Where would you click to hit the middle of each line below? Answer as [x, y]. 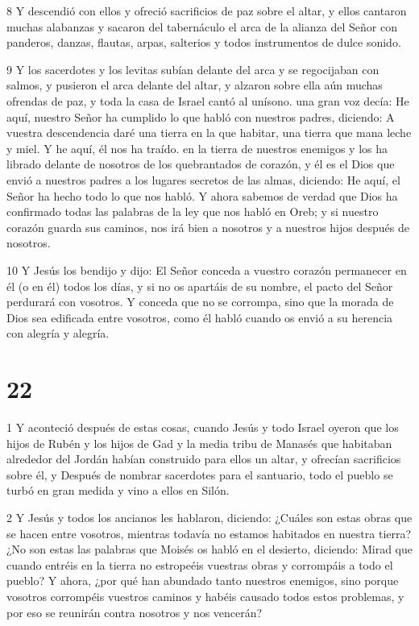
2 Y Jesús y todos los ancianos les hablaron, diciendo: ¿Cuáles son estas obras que [209, 517]
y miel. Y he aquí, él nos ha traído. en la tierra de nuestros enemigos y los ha [197, 148]
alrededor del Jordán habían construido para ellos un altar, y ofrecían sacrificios [204, 459]
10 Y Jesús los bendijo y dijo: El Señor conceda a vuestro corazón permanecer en [207, 269]
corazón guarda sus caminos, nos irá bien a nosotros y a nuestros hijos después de [208, 227]
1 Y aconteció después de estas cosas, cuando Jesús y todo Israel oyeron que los [203, 427]
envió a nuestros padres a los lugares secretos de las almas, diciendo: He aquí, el [203, 179]
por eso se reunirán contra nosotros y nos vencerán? [135, 612]
